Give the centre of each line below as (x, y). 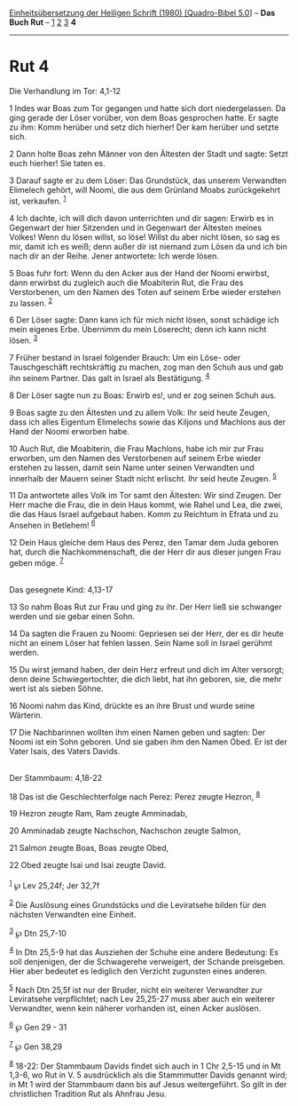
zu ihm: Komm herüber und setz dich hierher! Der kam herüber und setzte (144, 127)
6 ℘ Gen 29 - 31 (38, 1027)
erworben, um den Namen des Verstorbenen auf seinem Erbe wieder (135, 458)
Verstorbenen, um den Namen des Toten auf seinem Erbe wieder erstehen (145, 291)
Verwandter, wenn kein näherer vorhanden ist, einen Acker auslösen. (135, 1008)
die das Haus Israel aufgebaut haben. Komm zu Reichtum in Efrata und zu (144, 514)
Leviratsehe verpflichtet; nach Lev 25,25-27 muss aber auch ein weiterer (142, 999)
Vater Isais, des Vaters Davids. (65, 751)
